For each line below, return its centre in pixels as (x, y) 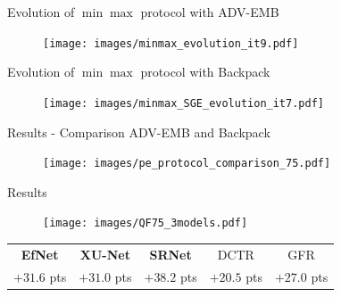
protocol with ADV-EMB (210, 12)
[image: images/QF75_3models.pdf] (146, 223)
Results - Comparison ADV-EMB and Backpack (139, 132)
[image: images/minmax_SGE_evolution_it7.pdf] (183, 103)
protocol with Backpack (205, 72)
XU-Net (105, 254)
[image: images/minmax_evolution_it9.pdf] (171, 43)
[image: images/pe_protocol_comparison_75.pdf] (187, 164)
